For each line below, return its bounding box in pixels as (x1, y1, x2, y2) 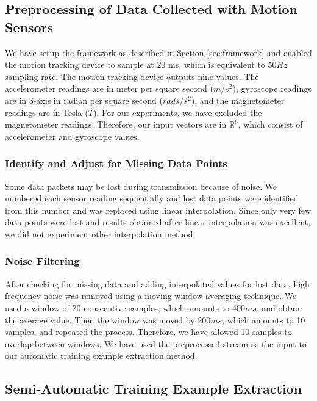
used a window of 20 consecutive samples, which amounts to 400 (5, 301, 245, 314)
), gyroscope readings (232, 82, 312, 95)
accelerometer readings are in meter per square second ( (5, 82, 213, 95)
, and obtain (256, 301, 302, 314)
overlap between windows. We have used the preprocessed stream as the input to (5, 337, 307, 350)
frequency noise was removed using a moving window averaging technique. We (5, 289, 297, 302)
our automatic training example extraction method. (5, 349, 198, 362)
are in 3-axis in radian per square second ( (5, 93, 163, 106)
